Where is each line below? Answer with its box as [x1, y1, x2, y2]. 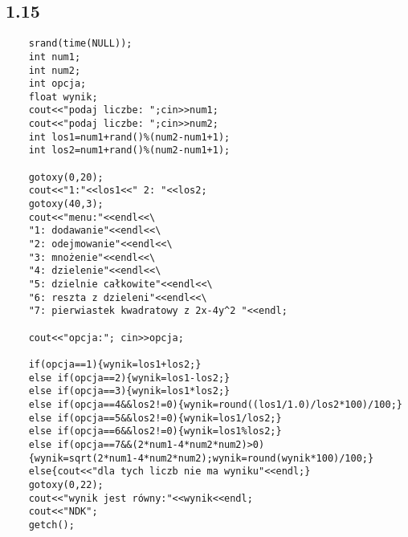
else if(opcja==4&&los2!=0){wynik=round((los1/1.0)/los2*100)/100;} [28, 398, 402, 410]
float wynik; [28, 91, 98, 103]
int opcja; [28, 78, 87, 90]
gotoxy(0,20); [28, 171, 104, 183]
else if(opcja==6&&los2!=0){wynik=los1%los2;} [28, 425, 282, 437]
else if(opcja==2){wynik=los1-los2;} [28, 372, 231, 384]
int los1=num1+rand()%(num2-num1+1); [28, 131, 231, 143]
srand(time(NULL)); [28, 38, 133, 50]
